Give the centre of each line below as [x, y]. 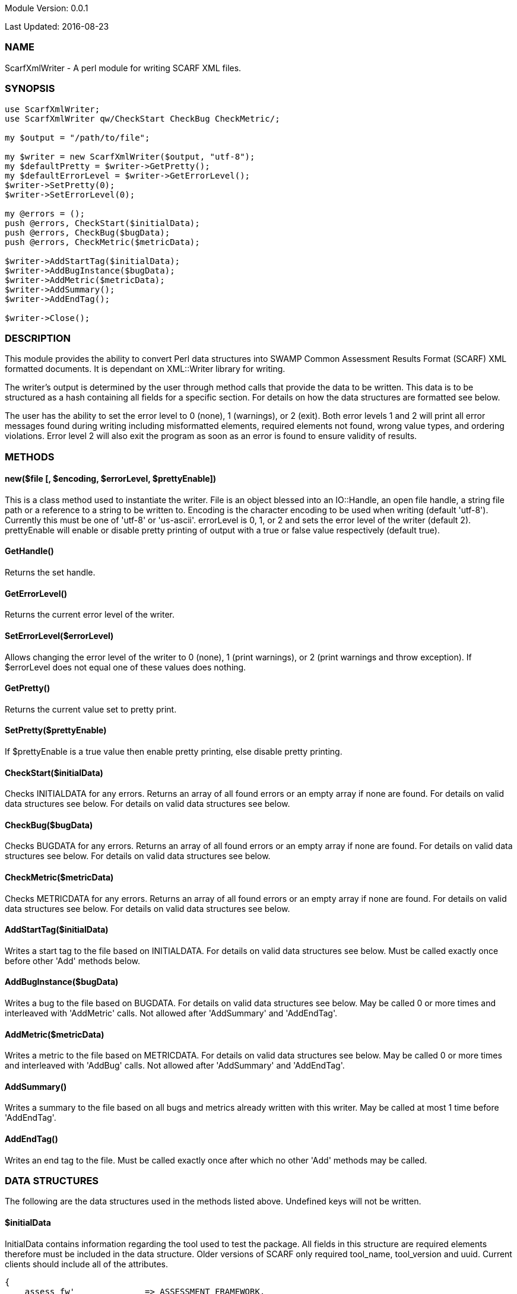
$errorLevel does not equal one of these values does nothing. [126, 667]
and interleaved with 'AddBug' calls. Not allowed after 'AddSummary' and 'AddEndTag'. [175, 1066]
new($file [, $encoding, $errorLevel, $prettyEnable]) [111, 479]
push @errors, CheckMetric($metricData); [102, 242]
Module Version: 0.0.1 [47, 8]
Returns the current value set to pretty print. [91, 709]
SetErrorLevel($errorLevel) [59, 635]
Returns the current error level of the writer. [90, 615]
